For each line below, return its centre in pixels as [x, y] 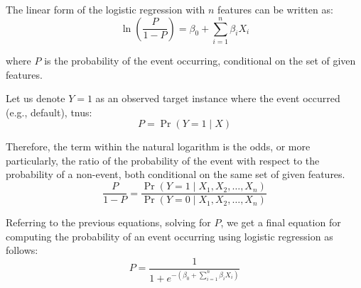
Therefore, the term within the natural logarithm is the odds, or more [158, 146]
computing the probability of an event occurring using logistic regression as [169, 236]
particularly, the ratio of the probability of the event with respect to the [163, 160]
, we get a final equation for [281, 222]
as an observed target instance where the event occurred [218, 98]
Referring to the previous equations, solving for [108, 222]
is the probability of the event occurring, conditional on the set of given [200, 60]
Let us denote [36, 98]
